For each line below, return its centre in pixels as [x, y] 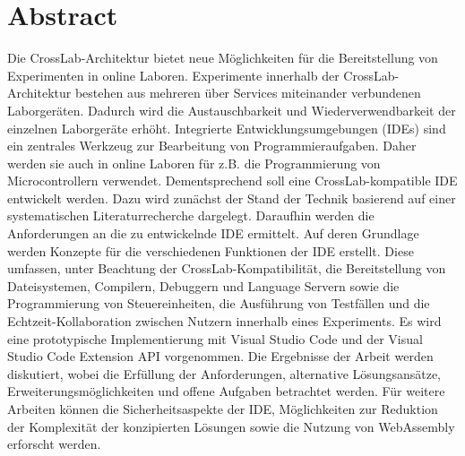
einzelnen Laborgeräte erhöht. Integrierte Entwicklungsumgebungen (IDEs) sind [227, 128]
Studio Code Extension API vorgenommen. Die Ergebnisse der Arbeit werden [220, 356]
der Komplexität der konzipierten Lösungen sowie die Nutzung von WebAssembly [231, 426]
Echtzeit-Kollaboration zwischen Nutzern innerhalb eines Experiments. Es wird [224, 321]
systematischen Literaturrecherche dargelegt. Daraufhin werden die [191, 215]
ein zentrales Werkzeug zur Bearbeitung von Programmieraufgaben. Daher [212, 146]
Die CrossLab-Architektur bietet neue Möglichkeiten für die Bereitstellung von [223, 58]
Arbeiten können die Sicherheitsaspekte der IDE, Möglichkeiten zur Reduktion [223, 409]
